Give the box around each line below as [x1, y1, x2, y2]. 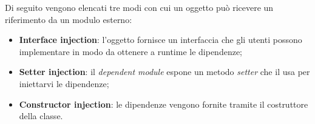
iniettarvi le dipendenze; [19, 77, 109, 90]
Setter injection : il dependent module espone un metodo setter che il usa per [19, 65, 310, 78]
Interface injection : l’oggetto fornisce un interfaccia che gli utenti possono [19, 33, 302, 46]
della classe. [19, 109, 63, 122]
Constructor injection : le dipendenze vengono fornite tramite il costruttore [19, 97, 308, 110]
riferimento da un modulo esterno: [5, 13, 132, 25]
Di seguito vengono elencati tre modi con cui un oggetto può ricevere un [5, 1, 274, 13]
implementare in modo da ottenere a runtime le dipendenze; [19, 45, 243, 57]
